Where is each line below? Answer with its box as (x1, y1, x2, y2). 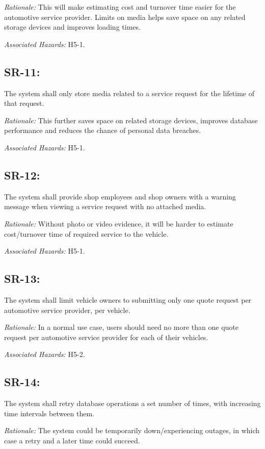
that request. (4, 98, 44, 108)
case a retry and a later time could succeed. (4, 435, 140, 445)
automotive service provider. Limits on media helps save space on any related (4, 11, 246, 22)
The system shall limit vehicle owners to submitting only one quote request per (4, 294, 252, 305)
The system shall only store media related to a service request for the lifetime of (4, 87, 254, 98)
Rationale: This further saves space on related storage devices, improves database (4, 115, 258, 125)
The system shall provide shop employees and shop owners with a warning (4, 191, 236, 201)
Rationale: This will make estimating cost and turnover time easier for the (4, 2, 236, 12)
